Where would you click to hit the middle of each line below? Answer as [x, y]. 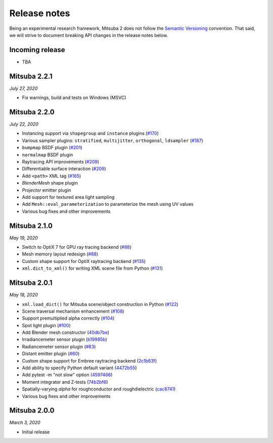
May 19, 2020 [24, 238]
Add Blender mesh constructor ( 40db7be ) [66, 333]
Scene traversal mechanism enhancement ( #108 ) [73, 311]
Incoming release [37, 50]
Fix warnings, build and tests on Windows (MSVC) [74, 98]
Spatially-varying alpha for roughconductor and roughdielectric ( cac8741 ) [99, 389]
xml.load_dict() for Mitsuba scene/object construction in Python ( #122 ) [100, 304]
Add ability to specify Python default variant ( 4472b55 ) [79, 368]
